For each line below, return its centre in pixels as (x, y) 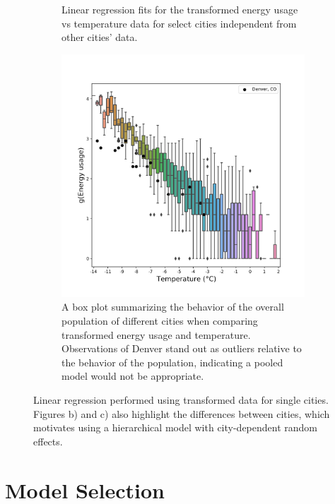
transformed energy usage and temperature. (156, 334)
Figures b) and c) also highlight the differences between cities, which (182, 413)
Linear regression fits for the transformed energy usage (180, 9)
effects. (48, 441)
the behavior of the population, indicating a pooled (172, 362)
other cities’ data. (100, 37)
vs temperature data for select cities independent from (179, 23)
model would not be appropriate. (133, 376)
